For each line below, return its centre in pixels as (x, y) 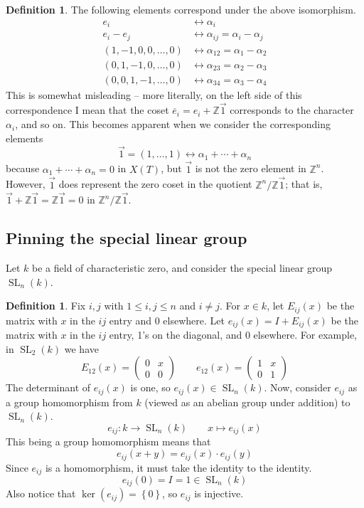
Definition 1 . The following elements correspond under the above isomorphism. (181, 9)
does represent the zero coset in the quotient (155, 184)
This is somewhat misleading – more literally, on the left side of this (154, 94)
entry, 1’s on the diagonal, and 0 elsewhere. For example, (233, 335)
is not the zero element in (251, 168)
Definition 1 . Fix (46, 306)
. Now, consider (298, 387)
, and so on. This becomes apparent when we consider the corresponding (173, 124)
